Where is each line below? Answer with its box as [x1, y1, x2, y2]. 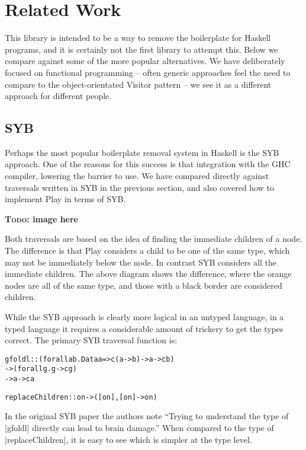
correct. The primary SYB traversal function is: [5, 334, 178, 346]
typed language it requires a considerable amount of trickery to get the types [5, 322, 284, 334]
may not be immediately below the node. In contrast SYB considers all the [5, 256, 276, 268]
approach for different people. [5, 90, 112, 102]
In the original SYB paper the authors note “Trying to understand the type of [5, 410, 289, 422]
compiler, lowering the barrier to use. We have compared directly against [5, 170, 269, 182]
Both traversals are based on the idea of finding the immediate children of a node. [5, 232, 302, 245]
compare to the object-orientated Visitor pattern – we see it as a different [5, 78, 272, 90]
